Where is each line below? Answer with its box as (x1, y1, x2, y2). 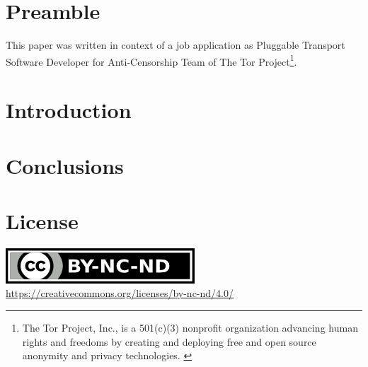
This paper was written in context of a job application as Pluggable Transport (6, 37, 345, 52)
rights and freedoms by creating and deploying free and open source (22, 334, 316, 349)
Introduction (6, 95, 132, 124)
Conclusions (6, 151, 124, 180)
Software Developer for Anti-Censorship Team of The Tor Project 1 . (6, 52, 297, 69)
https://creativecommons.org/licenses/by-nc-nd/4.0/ (6, 286, 234, 301)
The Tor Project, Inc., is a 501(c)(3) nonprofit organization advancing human (22, 320, 358, 335)
